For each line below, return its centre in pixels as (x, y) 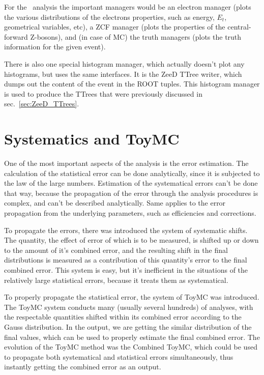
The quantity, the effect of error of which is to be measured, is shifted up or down (131, 240)
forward (16, 36)
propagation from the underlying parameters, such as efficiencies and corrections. (130, 213)
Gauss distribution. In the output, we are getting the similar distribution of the (128, 326)
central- (239, 27)
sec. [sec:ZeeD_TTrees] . (42, 104)
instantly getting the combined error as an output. (83, 367)
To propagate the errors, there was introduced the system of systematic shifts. (126, 230)
